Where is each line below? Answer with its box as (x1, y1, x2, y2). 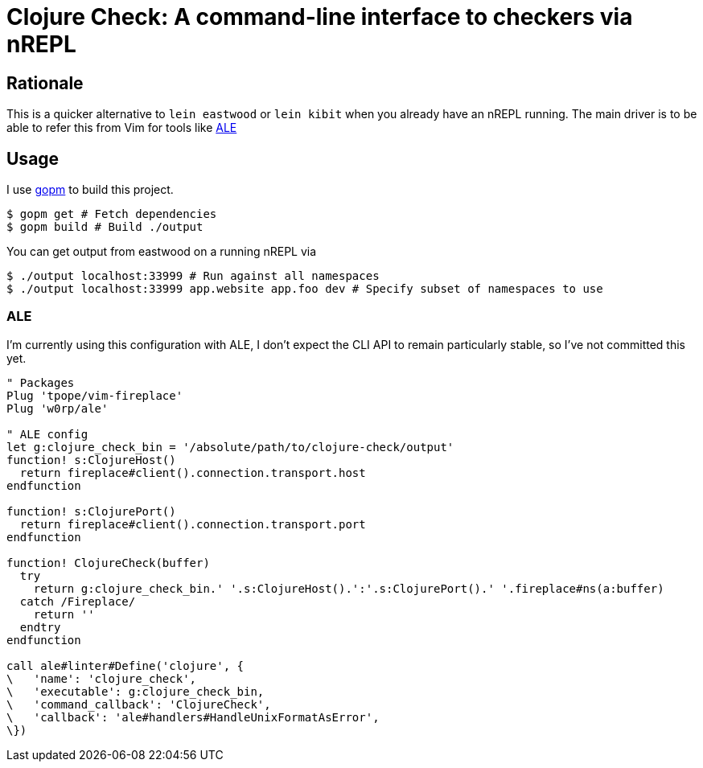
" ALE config (6, 427, 88, 441)
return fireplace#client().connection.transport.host (19, 466, 366, 479)
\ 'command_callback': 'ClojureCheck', (6, 697, 271, 711)
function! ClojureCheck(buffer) (6, 556, 210, 569)
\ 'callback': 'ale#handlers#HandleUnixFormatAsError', (6, 710, 380, 724)
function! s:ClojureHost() (6, 453, 176, 466)
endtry (19, 620, 61, 634)
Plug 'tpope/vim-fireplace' (6, 388, 183, 402)
